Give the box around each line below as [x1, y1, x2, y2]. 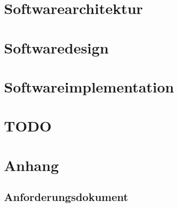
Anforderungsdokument [4, 189, 128, 204]
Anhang [4, 154, 59, 175]
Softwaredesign [4, 37, 109, 57]
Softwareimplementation [4, 76, 175, 96]
